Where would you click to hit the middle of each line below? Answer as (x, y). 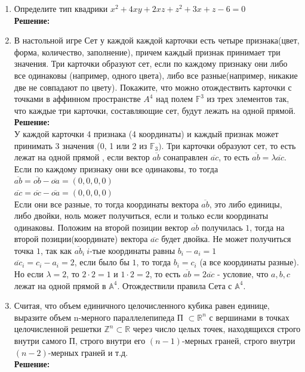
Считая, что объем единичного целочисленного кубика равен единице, (142, 306)
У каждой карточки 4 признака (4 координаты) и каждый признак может (146, 133)
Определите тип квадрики (61, 8)
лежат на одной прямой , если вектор (82, 157)
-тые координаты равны (133, 250)
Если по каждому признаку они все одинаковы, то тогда (116, 168)
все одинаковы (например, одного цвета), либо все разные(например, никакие (156, 75)
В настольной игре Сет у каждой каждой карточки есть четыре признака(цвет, (157, 40)
